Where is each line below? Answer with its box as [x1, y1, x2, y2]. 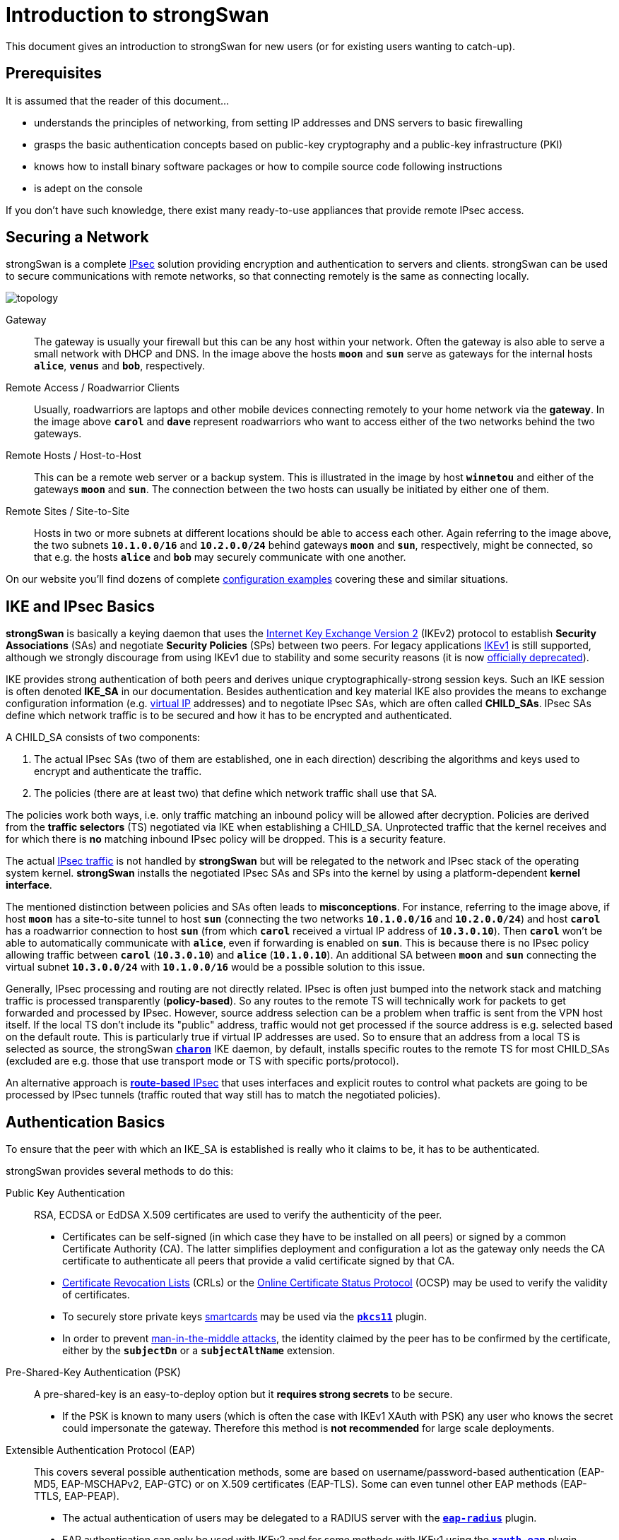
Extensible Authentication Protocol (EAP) [6, 1444, 195, 1457]
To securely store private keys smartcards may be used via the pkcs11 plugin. [62, 1310, 428, 1323]
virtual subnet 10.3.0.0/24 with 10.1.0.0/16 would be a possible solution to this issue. [6, 961, 425, 973]
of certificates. [62, 1289, 130, 1301]
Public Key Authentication [6, 1187, 125, 1200]
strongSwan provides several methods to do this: [6, 1165, 234, 1178]
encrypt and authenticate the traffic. [34, 765, 202, 778]
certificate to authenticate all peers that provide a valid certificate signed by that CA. [62, 1255, 455, 1267]
